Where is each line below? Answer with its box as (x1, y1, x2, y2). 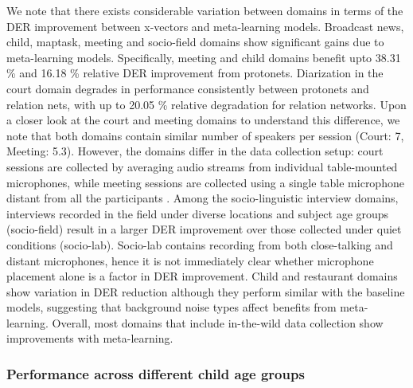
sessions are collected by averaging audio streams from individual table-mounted (6, 158, 398, 174)
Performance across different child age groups (6, 363, 305, 383)
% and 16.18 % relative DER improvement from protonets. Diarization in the (6, 65, 384, 81)
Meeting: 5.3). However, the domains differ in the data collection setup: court (6, 143, 384, 159)
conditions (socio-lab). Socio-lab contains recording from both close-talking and (6, 236, 393, 253)
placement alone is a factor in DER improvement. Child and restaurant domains (6, 268, 398, 284)
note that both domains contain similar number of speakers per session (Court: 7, (6, 127, 404, 143)
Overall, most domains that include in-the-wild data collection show (52, 314, 384, 331)
